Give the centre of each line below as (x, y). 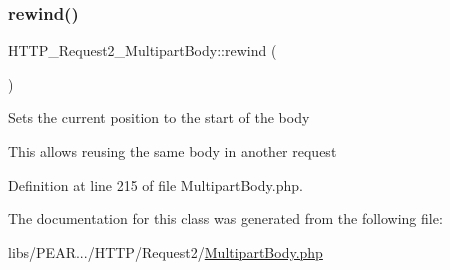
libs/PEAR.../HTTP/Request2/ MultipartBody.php (165, 251)
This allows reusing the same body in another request (172, 151)
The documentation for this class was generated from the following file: (225, 218)
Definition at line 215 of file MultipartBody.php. (155, 184)
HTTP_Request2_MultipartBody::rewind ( (142, 50)
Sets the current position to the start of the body (159, 117)
